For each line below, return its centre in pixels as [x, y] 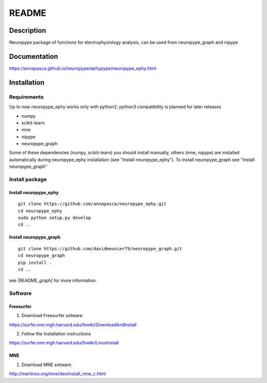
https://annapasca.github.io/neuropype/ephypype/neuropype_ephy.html [83, 68]
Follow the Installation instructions [56, 334]
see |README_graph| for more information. [53, 280]
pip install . [35, 262]
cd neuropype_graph [42, 256]
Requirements [26, 97]
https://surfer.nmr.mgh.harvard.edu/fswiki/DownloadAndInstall [73, 325]
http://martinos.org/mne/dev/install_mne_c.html [58, 374]
